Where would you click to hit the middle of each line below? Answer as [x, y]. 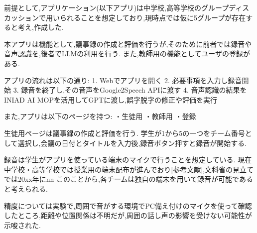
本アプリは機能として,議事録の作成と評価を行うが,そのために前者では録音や [128, 44]
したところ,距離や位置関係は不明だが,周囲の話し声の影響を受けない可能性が [128, 215]
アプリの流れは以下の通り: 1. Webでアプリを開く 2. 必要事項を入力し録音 [123, 80]
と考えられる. [26, 188]
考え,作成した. [41, 27]
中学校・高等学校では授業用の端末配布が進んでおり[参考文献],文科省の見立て [129, 169]
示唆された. [22, 225]
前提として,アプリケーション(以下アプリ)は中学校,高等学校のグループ [117, 7]
